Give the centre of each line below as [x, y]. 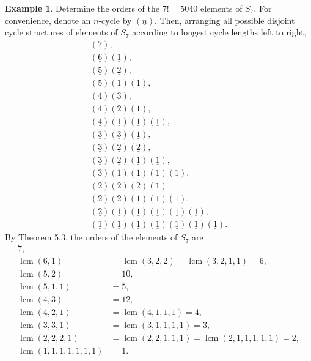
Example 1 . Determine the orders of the [82, 8]
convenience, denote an [48, 20]
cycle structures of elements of [61, 32]
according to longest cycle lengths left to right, [219, 32]
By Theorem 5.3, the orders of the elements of [91, 237]
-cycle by [115, 20]
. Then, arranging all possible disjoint [225, 20]
